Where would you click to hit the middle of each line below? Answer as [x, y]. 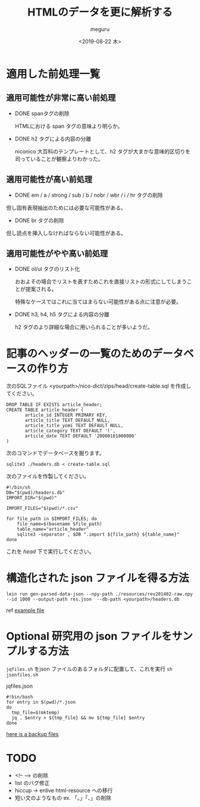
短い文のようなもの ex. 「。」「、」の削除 [63, 798]
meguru [100, 29]
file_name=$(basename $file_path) [60, 524]
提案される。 [41, 289]
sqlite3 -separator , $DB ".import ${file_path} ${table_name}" [98, 534]
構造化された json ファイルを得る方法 [98, 578]
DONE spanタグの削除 [42, 113]
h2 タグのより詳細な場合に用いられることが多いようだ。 [84, 327]
